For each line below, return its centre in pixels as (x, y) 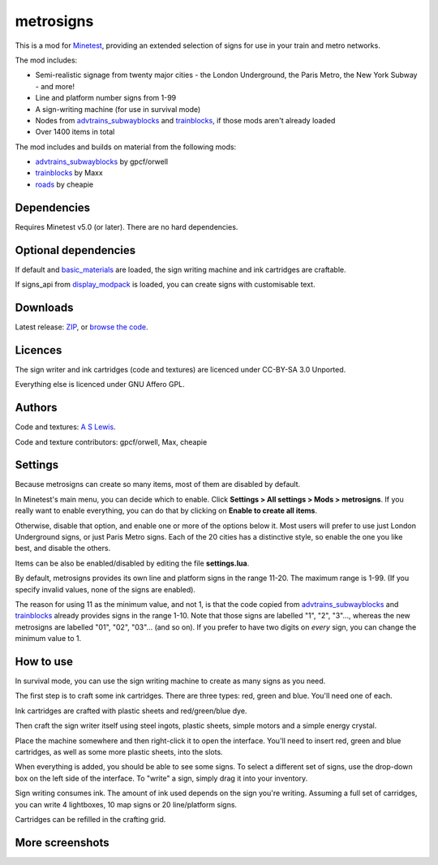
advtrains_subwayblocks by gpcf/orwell (102, 161)
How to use (44, 661)
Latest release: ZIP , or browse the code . (82, 327)
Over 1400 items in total (75, 132)
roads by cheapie (64, 184)
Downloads (44, 307)
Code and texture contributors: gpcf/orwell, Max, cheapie (111, 441)
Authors (36, 408)
